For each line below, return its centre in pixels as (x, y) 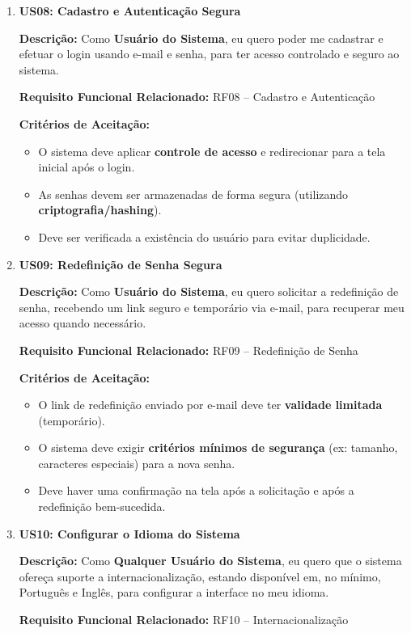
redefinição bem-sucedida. (102, 506)
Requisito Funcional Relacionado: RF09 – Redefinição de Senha (189, 350)
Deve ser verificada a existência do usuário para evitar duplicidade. (204, 236)
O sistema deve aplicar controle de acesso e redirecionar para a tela (212, 151)
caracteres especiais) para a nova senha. (137, 463)
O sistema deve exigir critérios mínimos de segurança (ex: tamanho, (218, 447)
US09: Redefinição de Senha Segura (121, 264)
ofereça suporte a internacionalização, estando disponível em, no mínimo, (200, 576)
